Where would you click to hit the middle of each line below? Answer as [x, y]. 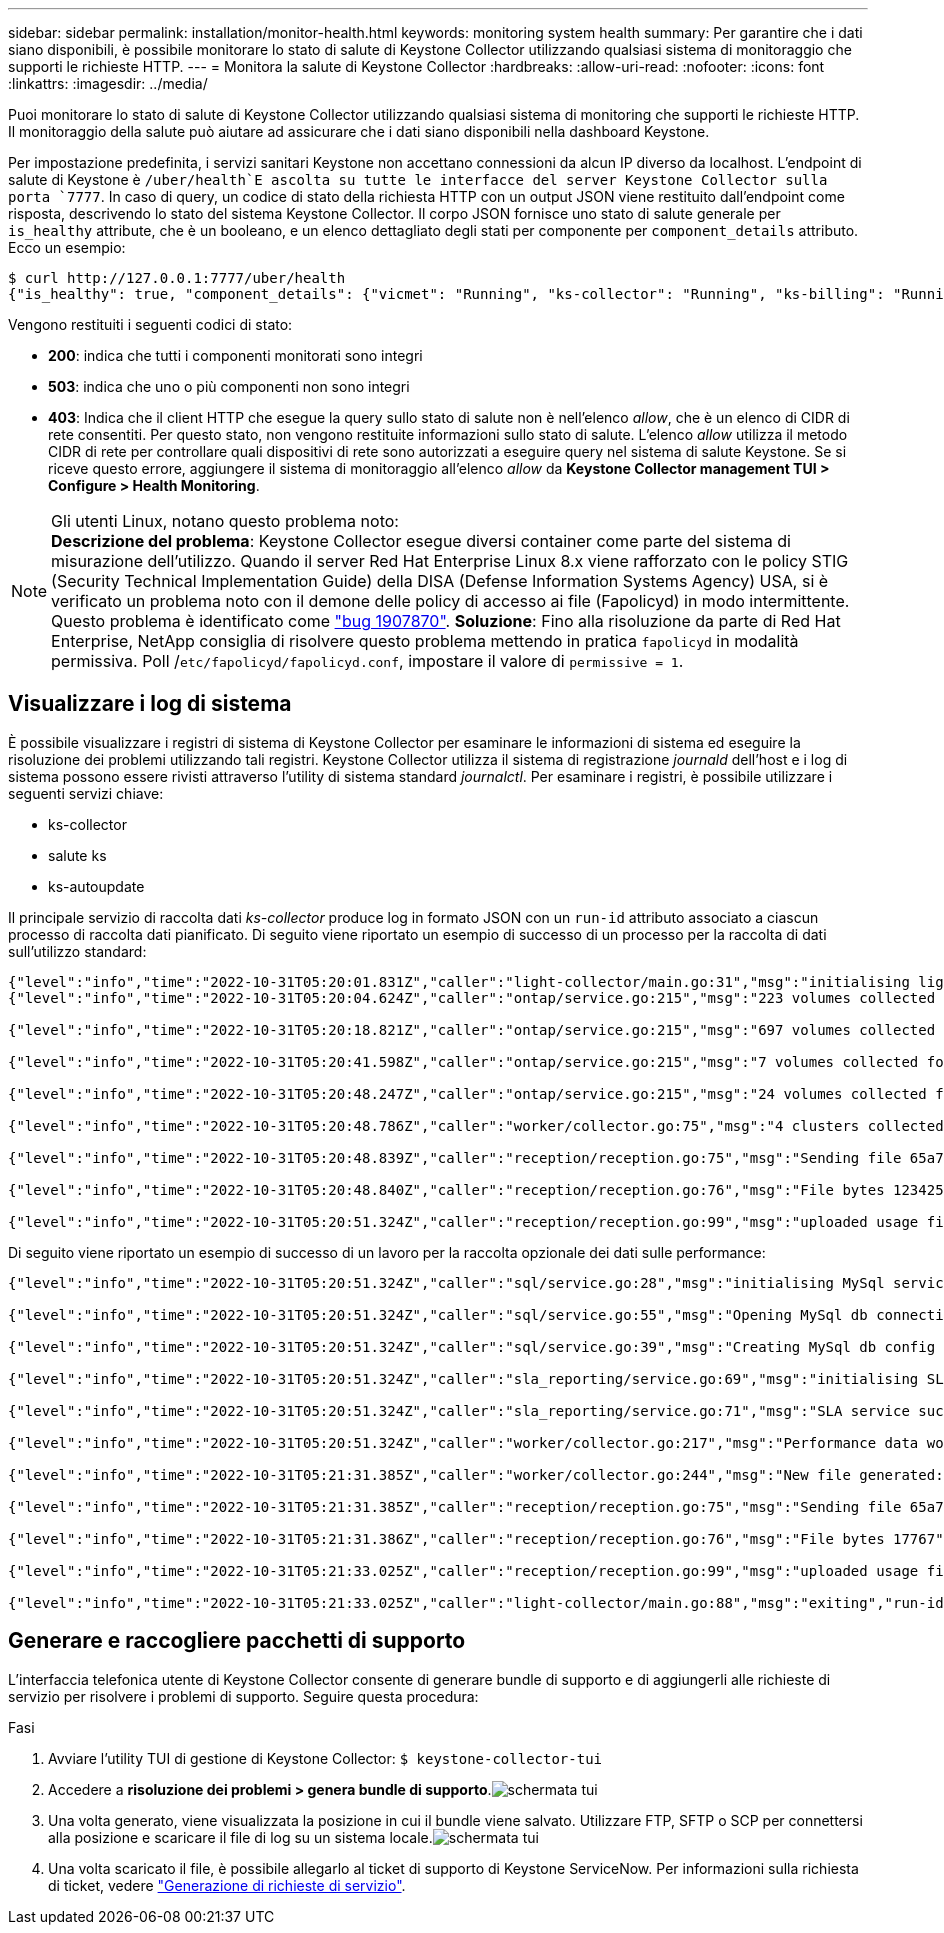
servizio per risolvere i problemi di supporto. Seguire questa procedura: [243, 1696]
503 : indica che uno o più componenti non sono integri [229, 386]
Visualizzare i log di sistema [150, 704]
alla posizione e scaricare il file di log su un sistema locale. [240, 1837]
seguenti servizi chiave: [86, 793]
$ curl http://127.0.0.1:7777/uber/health [177, 278]
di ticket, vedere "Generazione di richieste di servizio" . [227, 1885]
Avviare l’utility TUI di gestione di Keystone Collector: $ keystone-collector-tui [325, 1758]
